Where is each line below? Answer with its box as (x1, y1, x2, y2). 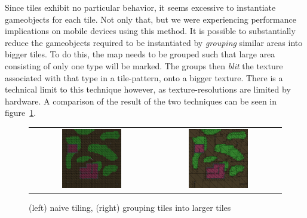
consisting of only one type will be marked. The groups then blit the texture (5, 59, 283, 72)
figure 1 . (5, 106, 36, 119)
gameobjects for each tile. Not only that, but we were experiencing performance (5, 13, 296, 25)
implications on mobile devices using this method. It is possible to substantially (5, 24, 296, 37)
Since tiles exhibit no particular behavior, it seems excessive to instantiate (5, 1, 276, 13)
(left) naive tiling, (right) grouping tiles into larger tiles (29, 201, 231, 214)
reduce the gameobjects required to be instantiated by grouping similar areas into (5, 36, 303, 48)
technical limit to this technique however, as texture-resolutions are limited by (5, 83, 291, 96)
